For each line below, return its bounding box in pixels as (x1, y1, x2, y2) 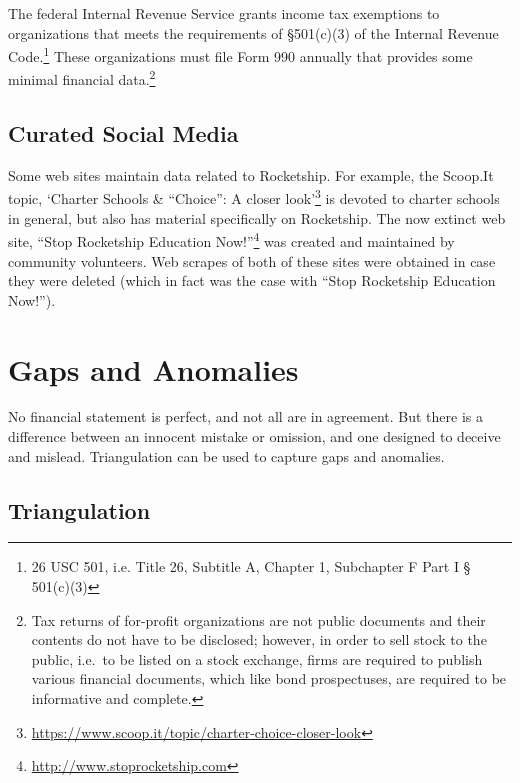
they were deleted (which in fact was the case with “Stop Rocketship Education (8, 270, 496, 291)
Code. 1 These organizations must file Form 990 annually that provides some (8, 43, 473, 66)
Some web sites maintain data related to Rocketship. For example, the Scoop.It (8, 164, 494, 185)
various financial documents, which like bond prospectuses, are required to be (31, 668, 507, 689)
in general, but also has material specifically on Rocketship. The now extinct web (8, 207, 506, 228)
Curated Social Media (8, 118, 239, 149)
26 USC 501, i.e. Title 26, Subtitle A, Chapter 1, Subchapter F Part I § (31, 556, 471, 577)
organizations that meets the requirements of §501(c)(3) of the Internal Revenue (8, 22, 499, 43)
